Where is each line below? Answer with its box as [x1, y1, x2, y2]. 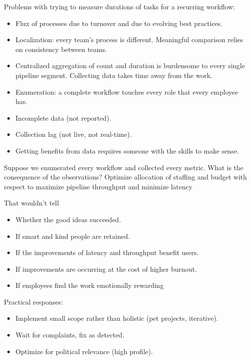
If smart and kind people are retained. [15, 231, 130, 241]
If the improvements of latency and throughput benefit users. [15, 247, 199, 257]
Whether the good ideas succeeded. [15, 214, 121, 224]
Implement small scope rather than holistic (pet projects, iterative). [15, 313, 219, 323]
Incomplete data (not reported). [15, 112, 112, 123]
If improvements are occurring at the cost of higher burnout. [15, 263, 197, 274]
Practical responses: [4, 296, 63, 307]
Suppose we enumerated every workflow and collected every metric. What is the [4, 162, 244, 172]
